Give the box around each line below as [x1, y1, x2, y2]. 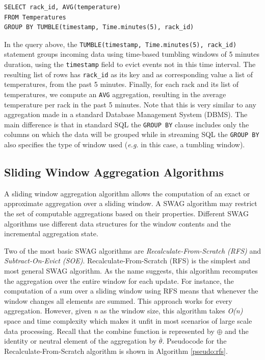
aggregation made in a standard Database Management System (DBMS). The [4, 109, 248, 120]
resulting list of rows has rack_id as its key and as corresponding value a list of [4, 69, 253, 79]
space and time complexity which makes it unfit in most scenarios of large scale [4, 316, 252, 326]
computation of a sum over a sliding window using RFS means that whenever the [4, 285, 258, 296]
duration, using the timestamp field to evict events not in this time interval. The [4, 59, 256, 70]
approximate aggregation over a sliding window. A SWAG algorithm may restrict [4, 198, 257, 209]
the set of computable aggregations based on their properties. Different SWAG [4, 208, 249, 219]
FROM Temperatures [4, 13, 66, 21]
